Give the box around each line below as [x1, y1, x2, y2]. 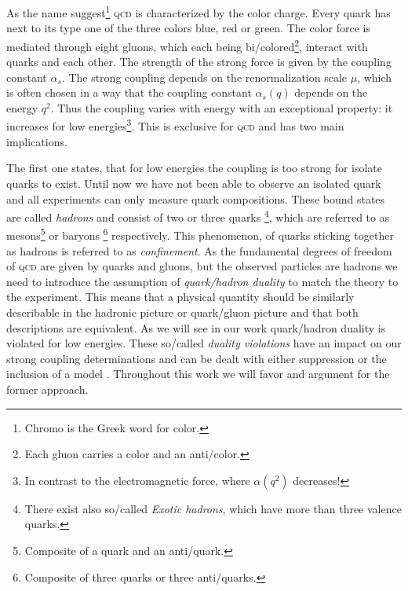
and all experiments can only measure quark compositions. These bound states [6, 190, 385, 207]
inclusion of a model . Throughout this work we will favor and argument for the [6, 365, 390, 382]
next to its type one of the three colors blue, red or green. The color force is [6, 20, 371, 36]
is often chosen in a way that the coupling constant [6, 84, 252, 101]
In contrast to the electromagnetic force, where [24, 472, 250, 488]
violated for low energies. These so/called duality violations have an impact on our [6, 335, 402, 351]
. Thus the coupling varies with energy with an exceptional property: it [50, 99, 393, 116]
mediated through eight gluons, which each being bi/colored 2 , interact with [6, 35, 368, 54]
